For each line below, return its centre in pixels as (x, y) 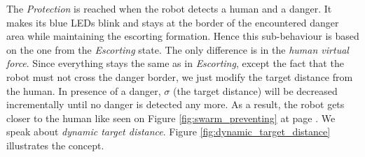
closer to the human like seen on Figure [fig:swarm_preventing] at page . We (171, 118)
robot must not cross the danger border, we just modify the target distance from (180, 76)
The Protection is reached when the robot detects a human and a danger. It (169, 8)
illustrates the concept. (55, 145)
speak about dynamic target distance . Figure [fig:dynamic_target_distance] (168, 132)
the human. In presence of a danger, (84, 90)
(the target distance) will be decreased (255, 90)
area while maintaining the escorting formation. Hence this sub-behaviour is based (183, 36)
